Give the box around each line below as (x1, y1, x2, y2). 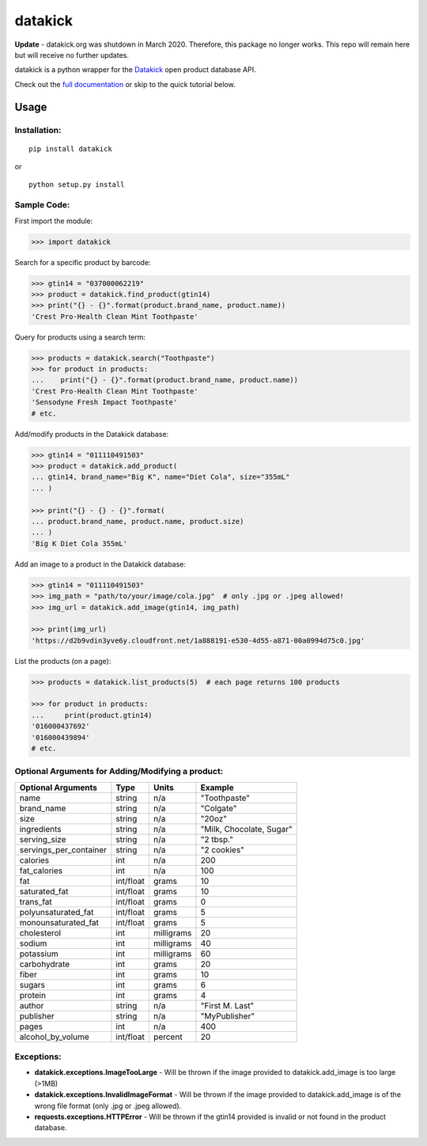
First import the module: (14, 216, 93, 226)
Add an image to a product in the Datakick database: (14, 559, 186, 569)
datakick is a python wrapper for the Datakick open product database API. (14, 65, 256, 74)
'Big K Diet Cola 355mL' (31, 539, 128, 548)
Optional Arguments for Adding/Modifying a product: (14, 766, 224, 777)
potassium (19, 948, 59, 959)
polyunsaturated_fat (19, 906, 94, 917)
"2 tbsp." (200, 833, 233, 844)
